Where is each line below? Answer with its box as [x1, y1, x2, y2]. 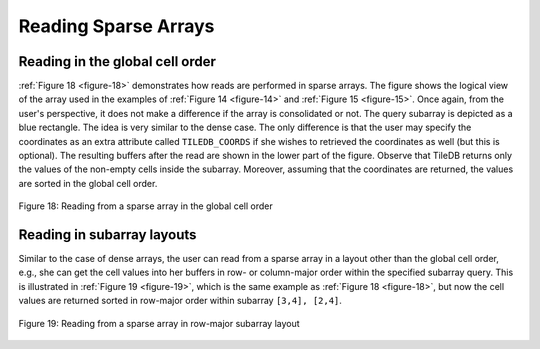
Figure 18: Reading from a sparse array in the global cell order [18, 200, 274, 212]
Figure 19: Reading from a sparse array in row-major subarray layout [18, 317, 300, 329]
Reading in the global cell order [18, 53, 217, 70]
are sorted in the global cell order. [18, 177, 158, 189]
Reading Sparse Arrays [18, 15, 215, 37]
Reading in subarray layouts [18, 226, 197, 243]
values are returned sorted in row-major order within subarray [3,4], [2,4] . [18, 295, 342, 307]
